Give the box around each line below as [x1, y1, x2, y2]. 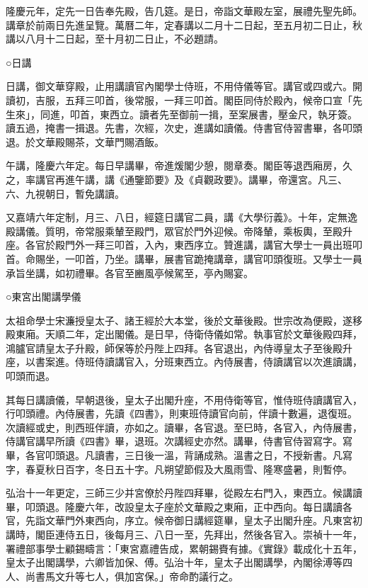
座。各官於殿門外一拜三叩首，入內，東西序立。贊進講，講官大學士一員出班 [6, 237, 352, 252]
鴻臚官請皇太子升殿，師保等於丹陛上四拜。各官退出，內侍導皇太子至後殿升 [6, 340, 352, 355]
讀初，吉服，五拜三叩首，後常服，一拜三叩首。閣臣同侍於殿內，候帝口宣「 [6, 92, 352, 107]
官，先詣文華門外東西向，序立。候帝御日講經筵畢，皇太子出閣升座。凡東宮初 [6, 513, 362, 528]
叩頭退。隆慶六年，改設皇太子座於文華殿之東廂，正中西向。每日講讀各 [25, 499, 352, 514]
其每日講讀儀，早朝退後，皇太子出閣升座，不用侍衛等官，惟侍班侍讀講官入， [6, 392, 362, 407]
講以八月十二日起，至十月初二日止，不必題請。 [6, 31, 224, 46]
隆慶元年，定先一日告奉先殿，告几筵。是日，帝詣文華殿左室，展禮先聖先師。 [6, 4, 362, 18]
